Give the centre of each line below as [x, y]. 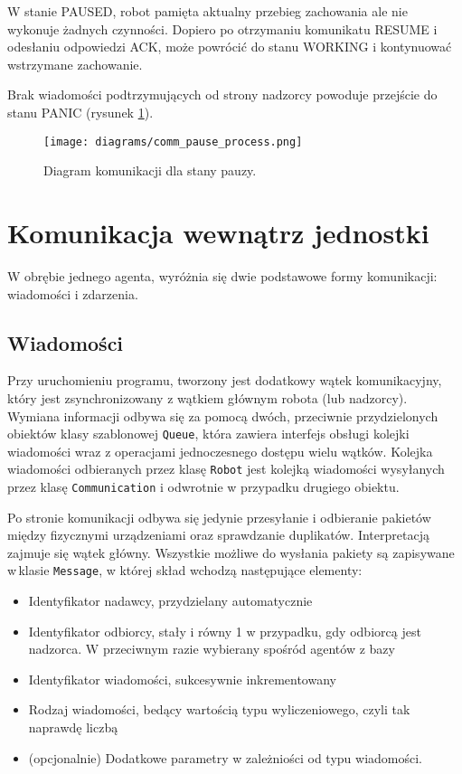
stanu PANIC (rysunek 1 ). [80, 112]
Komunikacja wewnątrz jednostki [218, 232]
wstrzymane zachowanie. [75, 64]
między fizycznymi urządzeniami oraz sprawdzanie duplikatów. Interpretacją [218, 535]
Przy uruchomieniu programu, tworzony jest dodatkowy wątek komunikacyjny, [225, 380]
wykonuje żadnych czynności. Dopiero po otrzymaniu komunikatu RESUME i [222, 28]
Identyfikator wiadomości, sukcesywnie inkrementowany [182, 679]
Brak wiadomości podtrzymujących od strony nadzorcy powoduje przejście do [222, 94]
